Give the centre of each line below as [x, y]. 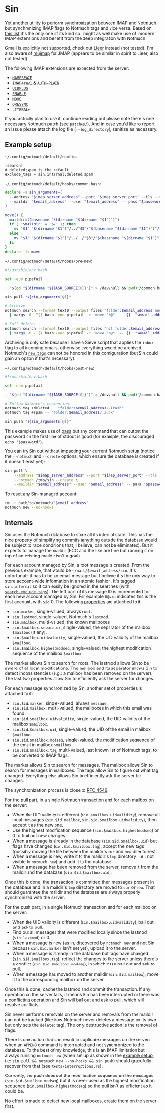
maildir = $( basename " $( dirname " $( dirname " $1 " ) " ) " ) [65, 220]
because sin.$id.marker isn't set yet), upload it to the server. [74, 948]
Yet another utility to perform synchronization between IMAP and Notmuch [81, 23]
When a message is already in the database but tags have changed [80, 954]
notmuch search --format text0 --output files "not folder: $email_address [83, 329]
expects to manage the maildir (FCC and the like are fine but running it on [79, 551]
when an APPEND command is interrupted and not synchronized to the [75, 1045]
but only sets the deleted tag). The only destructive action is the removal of [81, 1025]
